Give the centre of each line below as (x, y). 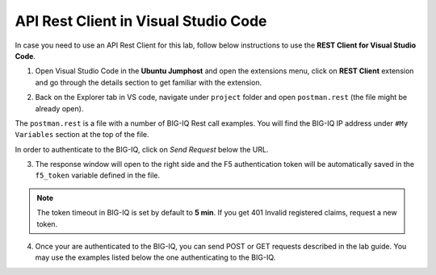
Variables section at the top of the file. (82, 135)
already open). (59, 108)
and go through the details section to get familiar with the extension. (149, 82)
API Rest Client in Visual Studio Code (141, 21)
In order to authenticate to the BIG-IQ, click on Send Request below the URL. (142, 149)
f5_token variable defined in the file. (98, 175)
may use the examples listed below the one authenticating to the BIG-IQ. (155, 257)
